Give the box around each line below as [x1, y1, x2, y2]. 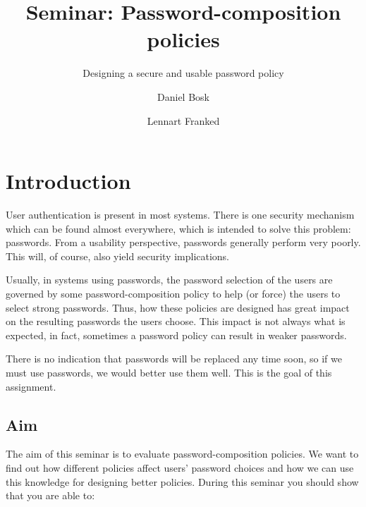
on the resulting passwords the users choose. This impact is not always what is [6, 314, 346, 329]
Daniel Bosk [157, 89, 209, 104]
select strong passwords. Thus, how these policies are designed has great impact [6, 300, 350, 314]
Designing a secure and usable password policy [83, 66, 284, 80]
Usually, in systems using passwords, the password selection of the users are [6, 272, 333, 287]
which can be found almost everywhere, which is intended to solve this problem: [6, 221, 351, 236]
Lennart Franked [147, 113, 220, 128]
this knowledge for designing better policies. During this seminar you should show [6, 474, 359, 489]
